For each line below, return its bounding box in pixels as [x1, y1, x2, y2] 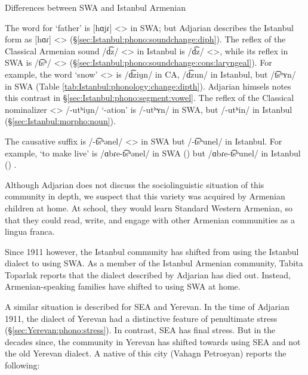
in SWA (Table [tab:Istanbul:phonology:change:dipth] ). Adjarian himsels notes [5, 79, 291, 92]
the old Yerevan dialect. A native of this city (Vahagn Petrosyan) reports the [5, 347, 287, 359]
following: [5, 359, 40, 371]
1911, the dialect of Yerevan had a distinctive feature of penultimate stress [5, 312, 278, 324]
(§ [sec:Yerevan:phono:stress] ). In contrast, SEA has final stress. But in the [5, 324, 276, 336]
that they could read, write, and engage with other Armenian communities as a [5, 213, 295, 226]
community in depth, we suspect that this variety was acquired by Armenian [5, 190, 285, 202]
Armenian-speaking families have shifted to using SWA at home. [5, 280, 241, 293]
